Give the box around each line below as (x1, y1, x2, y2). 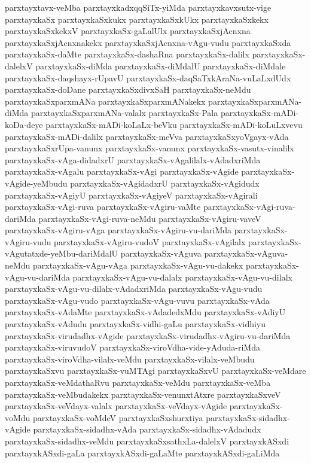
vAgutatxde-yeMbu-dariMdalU (5, 247, 118, 260)
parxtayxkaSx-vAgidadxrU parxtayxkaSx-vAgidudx (70, 176, 260, 189)
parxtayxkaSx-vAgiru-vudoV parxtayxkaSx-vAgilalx (54, 235, 246, 248)
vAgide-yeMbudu (5, 176, 68, 189)
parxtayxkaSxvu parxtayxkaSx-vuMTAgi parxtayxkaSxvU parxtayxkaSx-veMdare (5, 364, 306, 377)
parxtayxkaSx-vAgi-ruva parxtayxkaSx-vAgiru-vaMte (5, 200, 201, 213)
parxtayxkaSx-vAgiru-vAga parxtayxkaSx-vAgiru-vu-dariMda (5, 224, 232, 236)
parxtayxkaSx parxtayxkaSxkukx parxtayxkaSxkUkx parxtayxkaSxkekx (5, 13, 269, 25)
